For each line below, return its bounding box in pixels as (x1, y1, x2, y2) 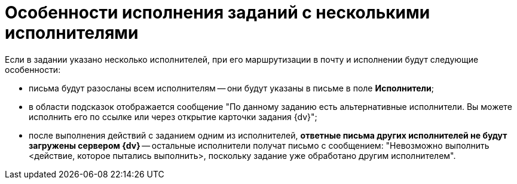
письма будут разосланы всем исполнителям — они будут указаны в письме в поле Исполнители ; (29, 82, 434, 93)
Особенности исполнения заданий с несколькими (5, 2, 430, 23)
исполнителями (5, 23, 139, 43)
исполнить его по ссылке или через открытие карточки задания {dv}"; (29, 111, 317, 122)
